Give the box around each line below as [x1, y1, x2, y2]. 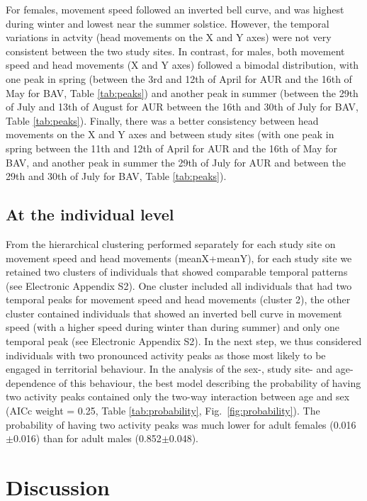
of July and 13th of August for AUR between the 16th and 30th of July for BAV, [6, 99, 358, 114]
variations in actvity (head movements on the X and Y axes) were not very [6, 30, 332, 45]
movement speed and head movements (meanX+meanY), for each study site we [6, 250, 352, 265]
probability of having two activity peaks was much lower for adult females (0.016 [6, 417, 356, 432]
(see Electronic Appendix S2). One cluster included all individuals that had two [6, 278, 352, 293]
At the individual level [6, 203, 174, 225]
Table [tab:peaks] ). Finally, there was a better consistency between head [6, 113, 319, 128]
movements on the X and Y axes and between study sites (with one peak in [6, 127, 334, 142]
